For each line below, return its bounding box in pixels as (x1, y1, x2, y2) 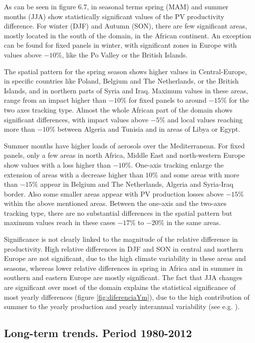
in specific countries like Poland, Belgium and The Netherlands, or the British (4, 76, 239, 86)
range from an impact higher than (4, 95, 107, 105)
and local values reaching (167, 114, 243, 124)
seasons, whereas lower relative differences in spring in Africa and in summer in (4, 262, 243, 273)
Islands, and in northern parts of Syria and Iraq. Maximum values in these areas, (4, 85, 248, 95)
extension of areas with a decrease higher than (4, 169, 143, 179)
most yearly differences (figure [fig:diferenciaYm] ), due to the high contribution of (4, 291, 250, 302)
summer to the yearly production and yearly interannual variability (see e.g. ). (4, 301, 240, 312)
